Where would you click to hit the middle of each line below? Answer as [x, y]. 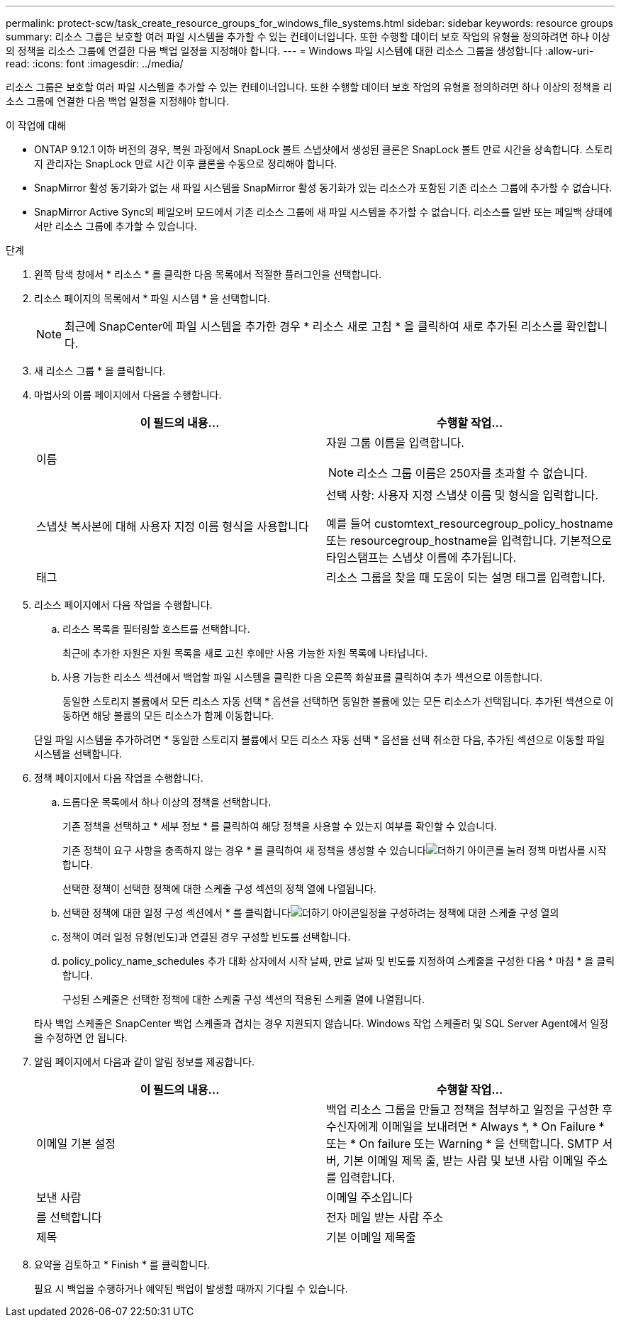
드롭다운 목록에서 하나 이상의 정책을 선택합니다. [167, 802]
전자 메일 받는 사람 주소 [385, 1217]
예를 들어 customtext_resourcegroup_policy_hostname [470, 524]
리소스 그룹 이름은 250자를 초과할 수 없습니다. [472, 473]
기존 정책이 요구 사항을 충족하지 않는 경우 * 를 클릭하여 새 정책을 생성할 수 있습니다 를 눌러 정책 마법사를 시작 [335, 850]
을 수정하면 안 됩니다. [81, 1037]
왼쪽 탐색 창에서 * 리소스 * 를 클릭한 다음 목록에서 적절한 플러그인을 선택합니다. [208, 274]
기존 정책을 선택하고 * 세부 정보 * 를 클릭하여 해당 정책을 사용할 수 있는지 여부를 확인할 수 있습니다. [280, 826]
